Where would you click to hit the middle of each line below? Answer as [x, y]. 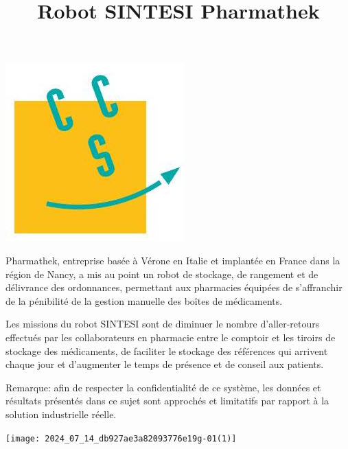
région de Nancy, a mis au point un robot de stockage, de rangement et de [162, 274]
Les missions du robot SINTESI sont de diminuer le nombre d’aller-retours [163, 324]
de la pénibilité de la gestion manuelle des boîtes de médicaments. [144, 300]
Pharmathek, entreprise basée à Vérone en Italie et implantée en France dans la [173, 260]
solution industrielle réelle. [61, 414]
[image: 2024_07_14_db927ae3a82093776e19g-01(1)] [121, 438]
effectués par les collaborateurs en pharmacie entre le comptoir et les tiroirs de [171, 337]
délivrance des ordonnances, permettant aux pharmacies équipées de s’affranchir [174, 287]
